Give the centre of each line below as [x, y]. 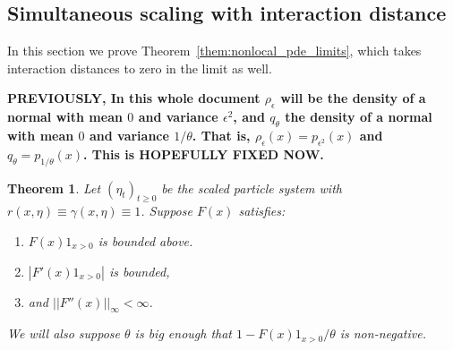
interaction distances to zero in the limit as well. [140, 68]
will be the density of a [353, 98]
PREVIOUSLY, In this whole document [134, 98]
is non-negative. [383, 333]
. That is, [221, 135]
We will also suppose [64, 333]
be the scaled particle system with [252, 188]
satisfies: [262, 211]
